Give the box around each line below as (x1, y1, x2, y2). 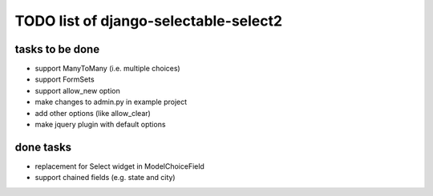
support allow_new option (34, 86, 120, 95)
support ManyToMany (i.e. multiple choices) (34, 64, 180, 74)
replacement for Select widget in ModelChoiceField (34, 161, 204, 171)
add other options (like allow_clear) (34, 108, 152, 118)
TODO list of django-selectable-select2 (14, 12, 283, 30)
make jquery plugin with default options (34, 120, 166, 130)
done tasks (14, 140, 72, 154)
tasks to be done (14, 42, 100, 56)
